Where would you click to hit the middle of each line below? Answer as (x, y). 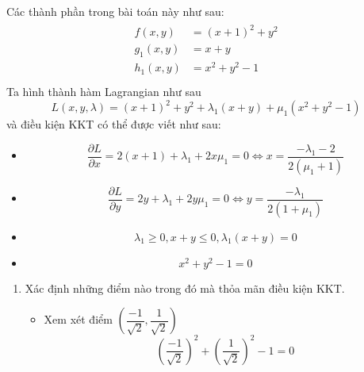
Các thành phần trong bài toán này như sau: (115, 11)
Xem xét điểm (78, 319)
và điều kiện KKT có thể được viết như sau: (114, 124)
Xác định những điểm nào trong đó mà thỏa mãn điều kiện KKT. (185, 288)
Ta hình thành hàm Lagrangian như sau (104, 92)
